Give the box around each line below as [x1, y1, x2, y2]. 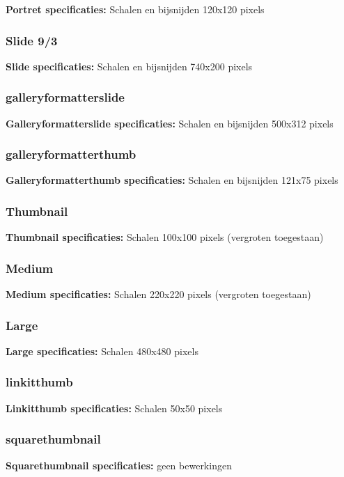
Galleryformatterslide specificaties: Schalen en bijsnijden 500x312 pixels [6, 116, 334, 130]
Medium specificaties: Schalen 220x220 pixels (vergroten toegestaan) [6, 287, 311, 302]
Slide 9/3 [6, 31, 58, 49]
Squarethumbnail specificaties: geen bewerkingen [6, 458, 232, 472]
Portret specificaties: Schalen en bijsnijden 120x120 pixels [6, 2, 265, 16]
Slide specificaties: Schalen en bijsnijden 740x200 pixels [6, 58, 253, 73]
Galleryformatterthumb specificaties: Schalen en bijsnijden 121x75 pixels [6, 173, 338, 187]
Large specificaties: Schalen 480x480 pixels [6, 343, 198, 358]
